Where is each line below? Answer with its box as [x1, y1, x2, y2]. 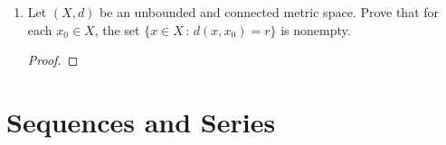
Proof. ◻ [27, 50, 79, 69]
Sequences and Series [6, 103, 276, 140]
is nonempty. [280, 20, 351, 39]
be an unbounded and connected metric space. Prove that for [100, 3, 440, 21]
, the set [94, 20, 140, 39]
